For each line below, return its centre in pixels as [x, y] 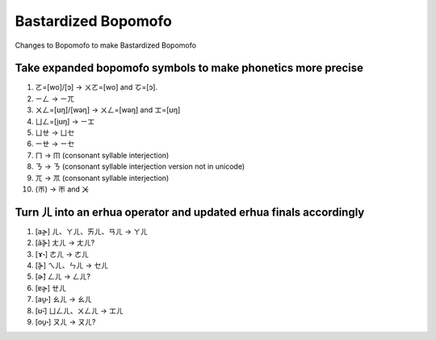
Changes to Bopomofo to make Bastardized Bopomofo [106, 45]
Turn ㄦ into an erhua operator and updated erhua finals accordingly [190, 212]
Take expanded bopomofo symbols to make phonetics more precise [189, 68]
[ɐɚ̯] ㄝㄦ [50, 288]
